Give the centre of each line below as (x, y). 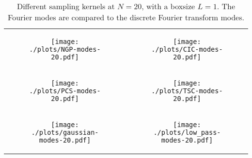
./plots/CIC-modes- (187, 49)
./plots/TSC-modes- (187, 91)
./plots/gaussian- (65, 132)
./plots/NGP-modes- (65, 49)
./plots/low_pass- (187, 132)
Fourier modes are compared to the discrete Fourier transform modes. (126, 17)
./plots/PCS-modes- (65, 91)
